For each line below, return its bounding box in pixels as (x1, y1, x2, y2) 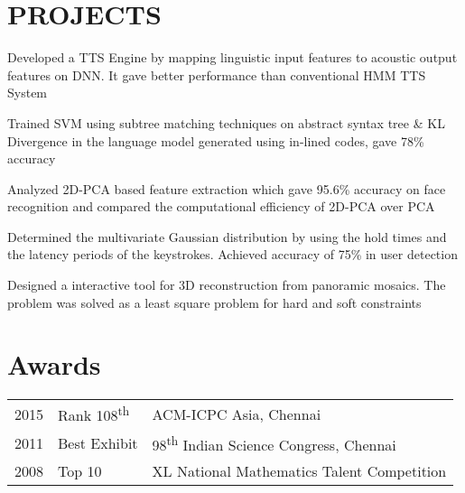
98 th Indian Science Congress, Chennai (152, 431, 396, 456)
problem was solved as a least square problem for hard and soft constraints (7, 293, 422, 312)
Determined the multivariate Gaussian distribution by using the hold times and (7, 227, 447, 246)
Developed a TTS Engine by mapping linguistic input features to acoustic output (7, 48, 458, 67)
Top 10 (58, 460, 102, 482)
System (7, 83, 48, 102)
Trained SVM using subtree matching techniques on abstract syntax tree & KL (7, 113, 445, 132)
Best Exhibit (58, 433, 138, 454)
